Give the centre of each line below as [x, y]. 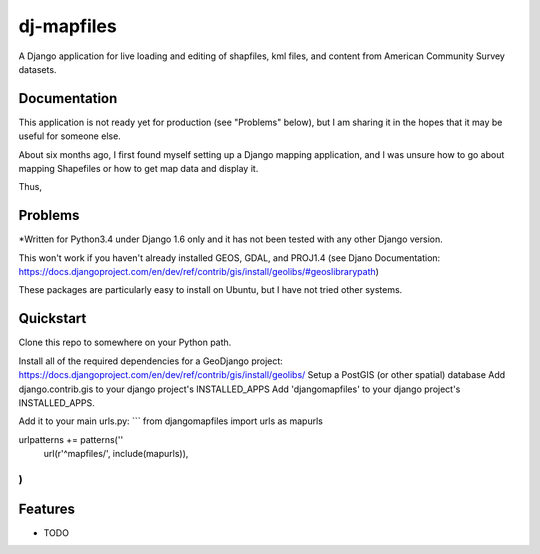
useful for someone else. [70, 136]
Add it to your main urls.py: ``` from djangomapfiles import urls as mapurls [171, 421]
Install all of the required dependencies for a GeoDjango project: [151, 361]
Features [46, 508]
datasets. [37, 69]
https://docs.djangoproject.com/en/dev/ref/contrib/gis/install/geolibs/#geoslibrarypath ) [199, 272]
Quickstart [52, 318]
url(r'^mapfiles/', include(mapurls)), [116, 454]
